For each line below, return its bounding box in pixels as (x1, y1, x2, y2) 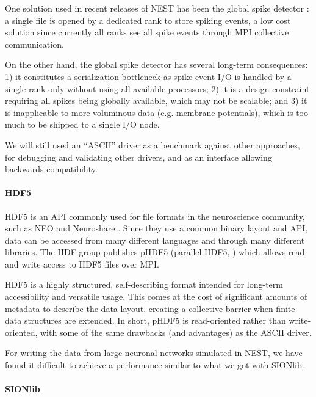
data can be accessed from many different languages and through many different (5, 233, 305, 246)
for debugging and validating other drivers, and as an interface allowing (5, 150, 272, 163)
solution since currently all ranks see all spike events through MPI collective (5, 26, 289, 38)
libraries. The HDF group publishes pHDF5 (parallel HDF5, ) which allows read (5, 246, 305, 258)
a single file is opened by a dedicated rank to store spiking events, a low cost (5, 13, 291, 26)
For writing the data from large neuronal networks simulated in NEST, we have (5, 346, 303, 359)
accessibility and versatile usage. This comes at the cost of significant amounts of (5, 290, 307, 303)
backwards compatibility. (5, 162, 98, 175)
